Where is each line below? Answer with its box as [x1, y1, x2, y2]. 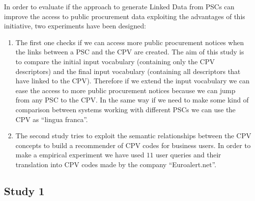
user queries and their [155, 150, 221, 160]
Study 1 [4, 183, 45, 198]
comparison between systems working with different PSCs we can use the [15, 104, 236, 114]
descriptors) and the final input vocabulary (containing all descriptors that [15, 66, 241, 76]
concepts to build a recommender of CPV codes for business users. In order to [15, 140, 251, 150]
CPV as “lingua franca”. [15, 114, 88, 124]
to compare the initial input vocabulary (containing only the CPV [15, 56, 215, 66]
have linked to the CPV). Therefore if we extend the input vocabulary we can [15, 75, 250, 86]
